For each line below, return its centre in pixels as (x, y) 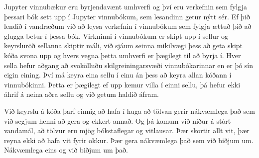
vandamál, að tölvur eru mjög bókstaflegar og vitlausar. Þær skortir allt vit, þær (127, 130)
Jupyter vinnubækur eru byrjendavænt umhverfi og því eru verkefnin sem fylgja (126, 6)
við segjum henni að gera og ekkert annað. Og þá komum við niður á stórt (118, 120)
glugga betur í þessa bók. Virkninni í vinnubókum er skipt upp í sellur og (116, 36)
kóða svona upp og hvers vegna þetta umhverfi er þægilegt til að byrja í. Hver (123, 55)
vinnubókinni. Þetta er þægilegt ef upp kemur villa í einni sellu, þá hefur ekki (122, 84)
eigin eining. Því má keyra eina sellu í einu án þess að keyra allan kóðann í (118, 75)
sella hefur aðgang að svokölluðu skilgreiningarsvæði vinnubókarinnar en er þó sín (129, 65)
